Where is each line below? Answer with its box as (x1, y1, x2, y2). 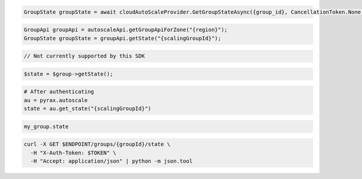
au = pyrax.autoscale (24, 97, 88, 103)
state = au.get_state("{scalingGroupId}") (24, 105, 151, 112)
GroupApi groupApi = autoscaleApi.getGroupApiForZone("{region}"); (24, 26, 228, 33)
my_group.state (24, 123, 69, 130)
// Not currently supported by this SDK (24, 53, 145, 59)
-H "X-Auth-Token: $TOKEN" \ (30, 149, 117, 156)
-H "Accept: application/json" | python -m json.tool (30, 158, 193, 165)
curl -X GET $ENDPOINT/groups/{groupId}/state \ (24, 141, 171, 148)
